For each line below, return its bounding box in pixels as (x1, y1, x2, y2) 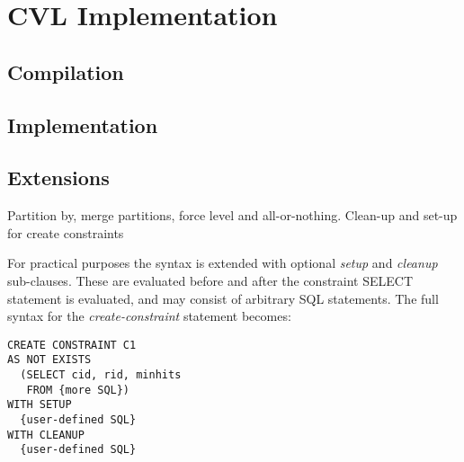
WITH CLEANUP (7, 428, 85, 441)
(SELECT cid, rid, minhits (20, 369, 182, 382)
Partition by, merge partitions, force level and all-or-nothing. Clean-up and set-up (7, 206, 458, 225)
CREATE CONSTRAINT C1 (7, 338, 137, 351)
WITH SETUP (7, 398, 72, 412)
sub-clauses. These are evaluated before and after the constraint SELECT (7, 271, 414, 289)
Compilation (7, 58, 124, 85)
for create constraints (7, 223, 124, 242)
